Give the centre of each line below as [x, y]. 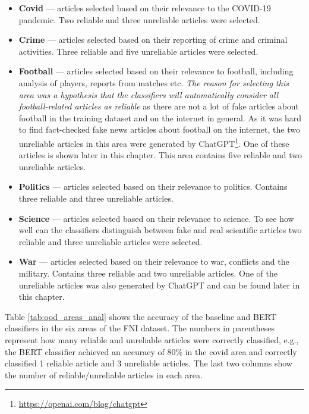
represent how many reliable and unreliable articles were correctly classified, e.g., [152, 339]
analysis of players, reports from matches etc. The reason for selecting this [154, 82]
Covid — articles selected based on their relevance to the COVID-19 [145, 8]
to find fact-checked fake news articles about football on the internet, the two [159, 129]
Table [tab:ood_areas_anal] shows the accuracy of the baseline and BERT [141, 316]
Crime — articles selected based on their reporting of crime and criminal [153, 40]
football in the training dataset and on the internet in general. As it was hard [160, 117]
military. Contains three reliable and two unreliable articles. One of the [148, 273]
